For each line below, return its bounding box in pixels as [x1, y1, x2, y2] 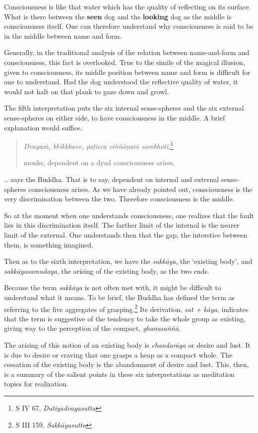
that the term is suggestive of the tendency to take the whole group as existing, [4, 313, 246, 323]
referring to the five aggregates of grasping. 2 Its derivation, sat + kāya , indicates [4, 302, 249, 314]
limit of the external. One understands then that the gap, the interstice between [4, 229, 248, 240]
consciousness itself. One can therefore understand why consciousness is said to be [4, 21, 254, 31]
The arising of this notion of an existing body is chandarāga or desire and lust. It [4, 339, 251, 350]
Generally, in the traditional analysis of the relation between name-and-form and [4, 47, 250, 58]
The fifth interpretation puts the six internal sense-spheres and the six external [4, 103, 244, 113]
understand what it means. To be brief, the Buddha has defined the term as [4, 292, 235, 302]
